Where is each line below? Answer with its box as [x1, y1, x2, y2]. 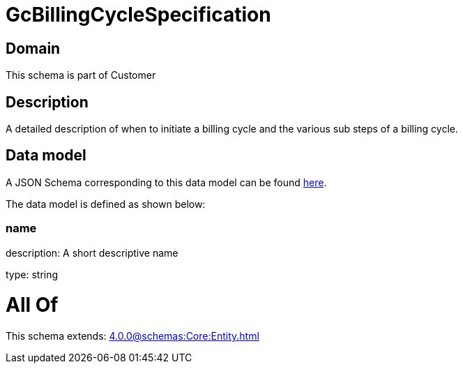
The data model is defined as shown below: [6, 197, 206, 210]
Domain [6, 39, 61, 57]
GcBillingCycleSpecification [6, 3, 271, 27]
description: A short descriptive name [6, 246, 179, 259]
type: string [6, 268, 59, 280]
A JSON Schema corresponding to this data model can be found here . [6, 176, 327, 188]
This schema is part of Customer [6, 69, 156, 82]
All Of [6, 293, 59, 317]
